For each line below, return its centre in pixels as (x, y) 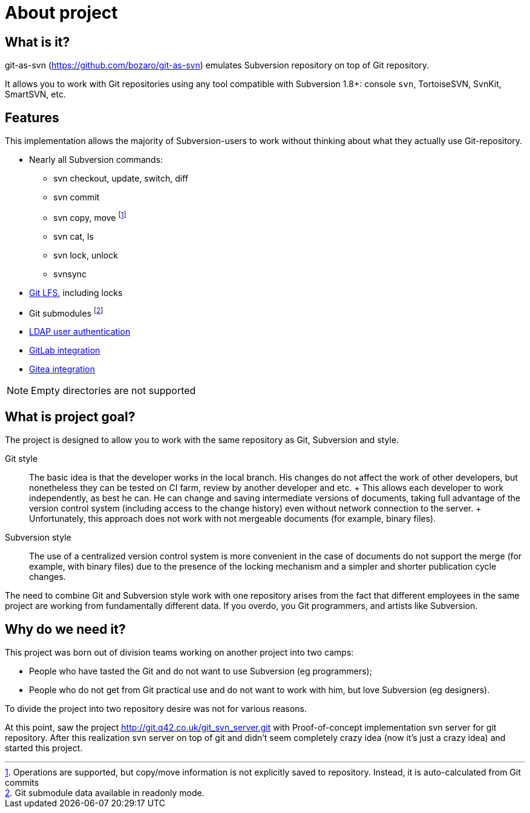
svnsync (70, 274)
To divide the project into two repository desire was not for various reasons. (156, 709)
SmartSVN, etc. (35, 94)
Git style (21, 459)
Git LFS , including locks (76, 292)
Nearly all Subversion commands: (96, 160)
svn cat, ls (74, 236)
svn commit (77, 197)
